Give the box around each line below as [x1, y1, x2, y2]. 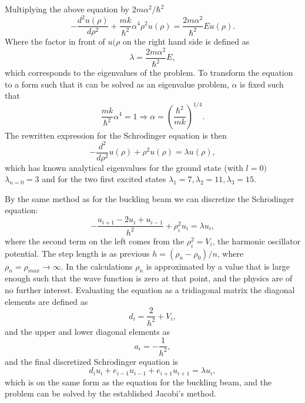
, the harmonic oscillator [212, 234, 301, 247]
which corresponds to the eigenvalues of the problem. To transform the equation [5, 66, 293, 79]
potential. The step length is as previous [5, 247, 150, 259]
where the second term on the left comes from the [5, 234, 185, 247]
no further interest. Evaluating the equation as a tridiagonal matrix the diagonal [5, 284, 295, 296]
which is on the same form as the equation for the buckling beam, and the [5, 375, 272, 388]
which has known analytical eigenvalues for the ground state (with [5, 161, 243, 173]
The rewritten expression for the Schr [5, 129, 140, 141]
